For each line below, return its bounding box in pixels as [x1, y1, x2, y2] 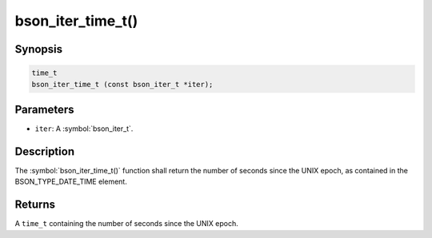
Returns [14, 198, 56, 212]
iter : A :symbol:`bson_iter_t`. [34, 124, 134, 133]
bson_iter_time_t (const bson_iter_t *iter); [31, 80, 214, 89]
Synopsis [14, 42, 63, 56]
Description [14, 145, 75, 158]
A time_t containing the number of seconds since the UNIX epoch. [14, 219, 239, 228]
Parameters [14, 102, 74, 116]
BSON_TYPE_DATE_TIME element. [14, 177, 127, 187]
